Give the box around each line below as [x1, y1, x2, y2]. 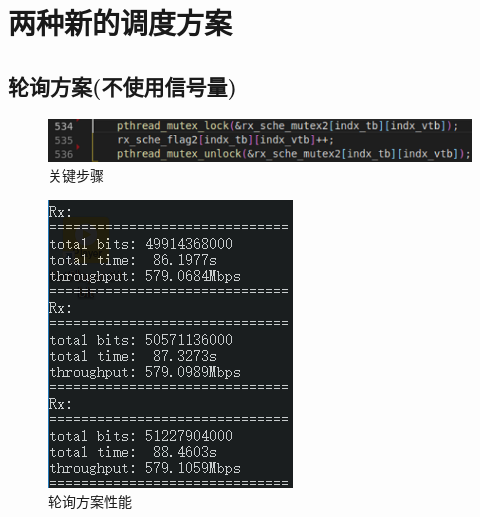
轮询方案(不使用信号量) [8, 70, 237, 101]
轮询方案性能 [48, 491, 132, 512]
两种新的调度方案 [8, 2, 233, 43]
